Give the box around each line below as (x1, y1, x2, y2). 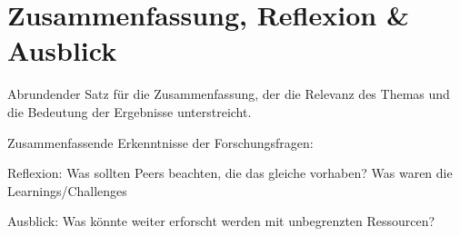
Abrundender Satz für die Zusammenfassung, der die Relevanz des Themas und (7, 84, 450, 103)
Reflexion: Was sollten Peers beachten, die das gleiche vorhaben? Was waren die (7, 163, 453, 182)
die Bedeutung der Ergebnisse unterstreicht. (7, 102, 252, 121)
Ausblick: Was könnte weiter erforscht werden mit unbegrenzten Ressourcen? (7, 211, 435, 231)
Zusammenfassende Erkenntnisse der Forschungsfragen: (7, 133, 314, 152)
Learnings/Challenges (7, 181, 127, 200)
